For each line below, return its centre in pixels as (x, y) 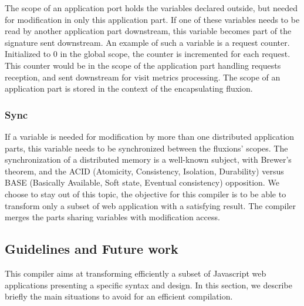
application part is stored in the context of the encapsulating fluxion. (129, 88)
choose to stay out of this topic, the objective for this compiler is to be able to (146, 194)
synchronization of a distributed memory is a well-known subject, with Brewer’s (148, 159)
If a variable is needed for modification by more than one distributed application (150, 136)
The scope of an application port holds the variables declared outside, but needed (151, 8)
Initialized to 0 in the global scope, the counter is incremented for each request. (148, 54)
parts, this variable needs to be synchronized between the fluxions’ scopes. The (146, 148)
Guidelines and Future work (92, 249)
